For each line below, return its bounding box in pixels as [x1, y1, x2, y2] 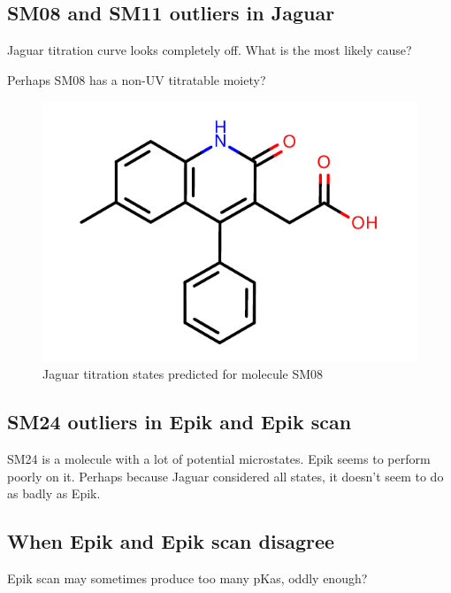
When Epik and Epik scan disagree [7, 528, 335, 555]
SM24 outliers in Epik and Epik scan [7, 408, 352, 435]
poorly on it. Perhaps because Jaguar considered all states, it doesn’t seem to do [7, 466, 444, 485]
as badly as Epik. [7, 484, 101, 503]
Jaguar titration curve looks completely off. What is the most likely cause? [7, 41, 412, 59]
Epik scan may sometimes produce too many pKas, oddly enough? [7, 569, 368, 588]
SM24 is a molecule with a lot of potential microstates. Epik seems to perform [7, 450, 431, 468]
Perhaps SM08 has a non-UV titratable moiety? [7, 70, 266, 89]
